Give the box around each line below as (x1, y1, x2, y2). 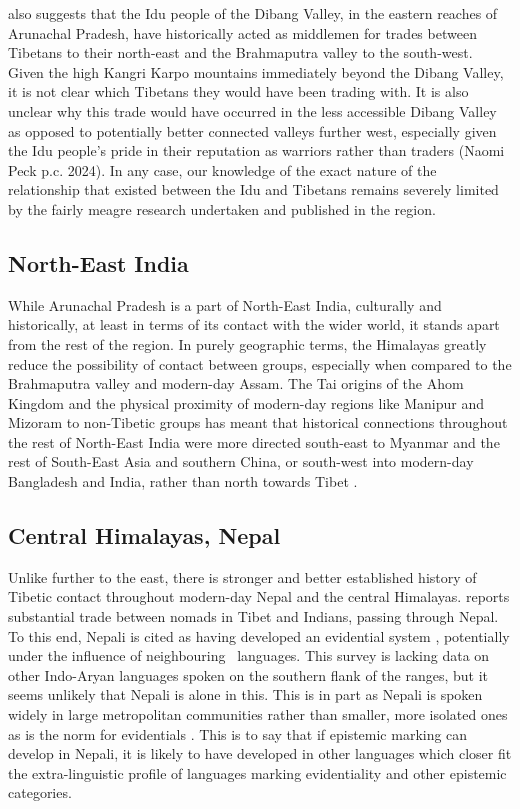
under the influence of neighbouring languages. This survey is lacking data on (8, 645, 490, 666)
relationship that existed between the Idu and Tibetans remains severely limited (8, 179, 499, 200)
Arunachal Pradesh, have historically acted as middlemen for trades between (8, 22, 477, 43)
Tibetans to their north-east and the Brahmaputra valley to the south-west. (8, 42, 473, 63)
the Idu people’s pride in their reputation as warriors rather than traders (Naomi (8, 140, 505, 161)
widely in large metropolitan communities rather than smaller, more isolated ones (8, 704, 508, 725)
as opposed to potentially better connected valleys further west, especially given (8, 120, 497, 141)
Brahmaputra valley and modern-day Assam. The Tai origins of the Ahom (8, 373, 464, 394)
